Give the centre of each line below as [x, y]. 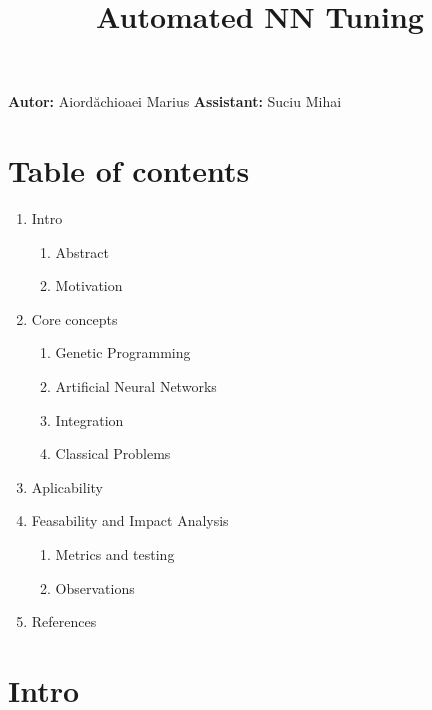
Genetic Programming [123, 352]
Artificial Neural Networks [136, 386]
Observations [95, 587]
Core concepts [74, 318]
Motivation [89, 285]
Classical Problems [113, 453]
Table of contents [129, 170]
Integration [89, 419]
